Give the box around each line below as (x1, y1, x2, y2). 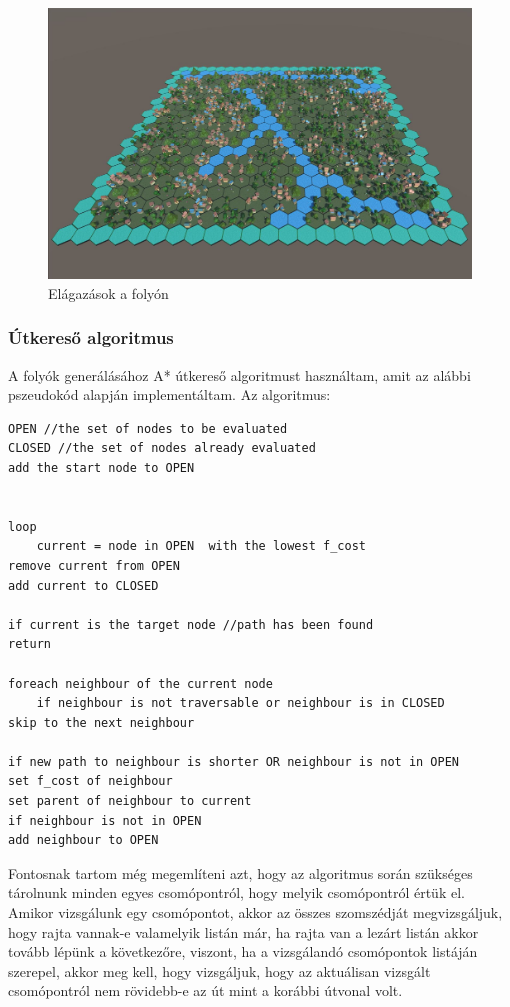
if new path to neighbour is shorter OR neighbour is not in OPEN (8, 754, 460, 769)
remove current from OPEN (8, 558, 180, 573)
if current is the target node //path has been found (8, 617, 374, 632)
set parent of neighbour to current (8, 794, 252, 809)
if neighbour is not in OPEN (8, 813, 202, 828)
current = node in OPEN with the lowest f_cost (36, 539, 366, 554)
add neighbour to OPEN (8, 833, 159, 848)
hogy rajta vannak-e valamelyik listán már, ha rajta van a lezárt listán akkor (8, 921, 479, 942)
